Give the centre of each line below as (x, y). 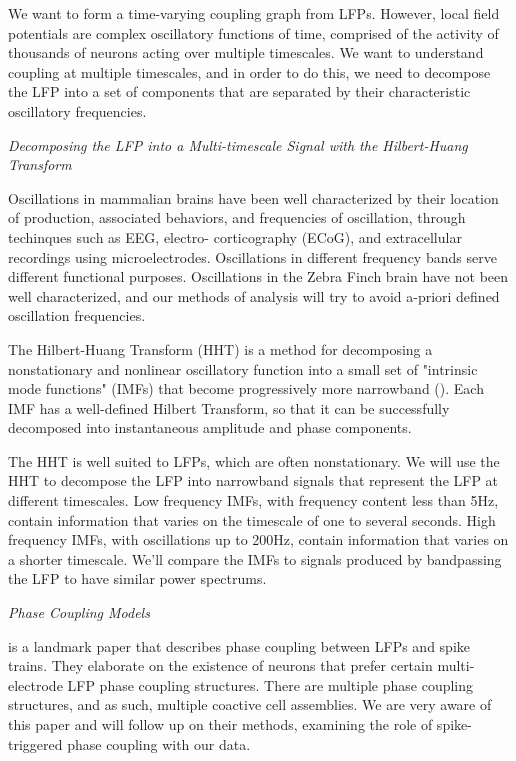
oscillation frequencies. (77, 315)
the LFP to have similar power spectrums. (137, 578)
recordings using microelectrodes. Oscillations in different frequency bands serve (252, 256)
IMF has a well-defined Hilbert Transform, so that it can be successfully (229, 407)
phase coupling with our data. (159, 743)
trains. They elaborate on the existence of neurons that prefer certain (220, 665)
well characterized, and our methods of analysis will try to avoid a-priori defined (254, 295)
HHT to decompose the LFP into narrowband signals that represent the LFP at (253, 480)
